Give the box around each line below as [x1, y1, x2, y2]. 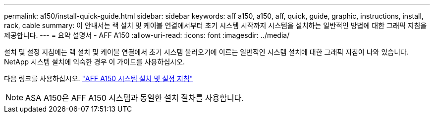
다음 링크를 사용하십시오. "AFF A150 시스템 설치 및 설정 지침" [4, 74, 193, 83]
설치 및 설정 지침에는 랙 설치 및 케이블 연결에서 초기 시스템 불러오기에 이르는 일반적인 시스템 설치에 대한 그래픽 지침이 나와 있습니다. [4, 48, 409, 56]
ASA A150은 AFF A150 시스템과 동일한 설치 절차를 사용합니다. [25, 93, 244, 103]
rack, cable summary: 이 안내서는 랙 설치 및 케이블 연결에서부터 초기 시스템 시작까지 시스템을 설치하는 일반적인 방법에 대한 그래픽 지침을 [4, 21, 427, 29]
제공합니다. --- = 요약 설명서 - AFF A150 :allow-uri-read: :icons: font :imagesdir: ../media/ [4, 31, 290, 39]
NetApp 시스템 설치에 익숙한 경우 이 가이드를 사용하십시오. [4, 58, 185, 66]
